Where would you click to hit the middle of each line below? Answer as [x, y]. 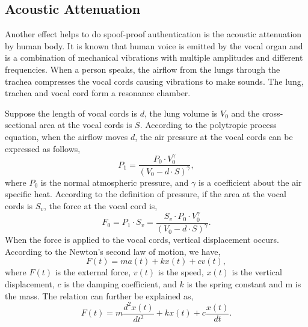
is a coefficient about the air [250, 182]
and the [245, 113]
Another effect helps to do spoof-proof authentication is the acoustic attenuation [153, 34]
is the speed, [181, 272]
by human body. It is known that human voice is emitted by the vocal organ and [154, 45]
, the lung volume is [181, 113]
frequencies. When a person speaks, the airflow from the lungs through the [143, 69]
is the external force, [93, 272]
